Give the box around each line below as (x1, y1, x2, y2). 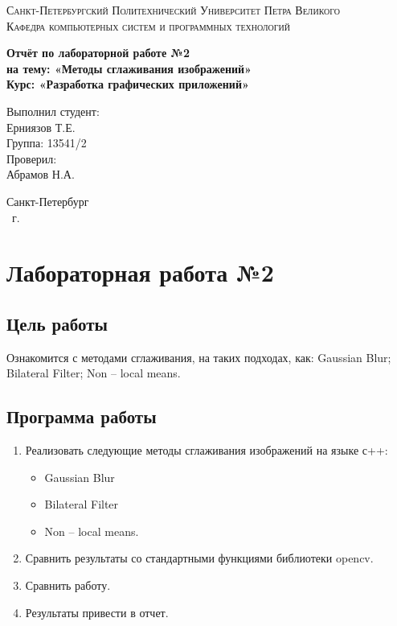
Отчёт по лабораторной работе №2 (6, 44, 190, 61)
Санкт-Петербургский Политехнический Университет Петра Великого (6, 2, 341, 18)
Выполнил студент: (6, 102, 100, 119)
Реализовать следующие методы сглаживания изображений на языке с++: (25, 442, 388, 459)
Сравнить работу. (25, 577, 111, 594)
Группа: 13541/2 (6, 134, 87, 151)
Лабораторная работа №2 (6, 256, 274, 289)
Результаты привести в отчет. (25, 603, 169, 620)
